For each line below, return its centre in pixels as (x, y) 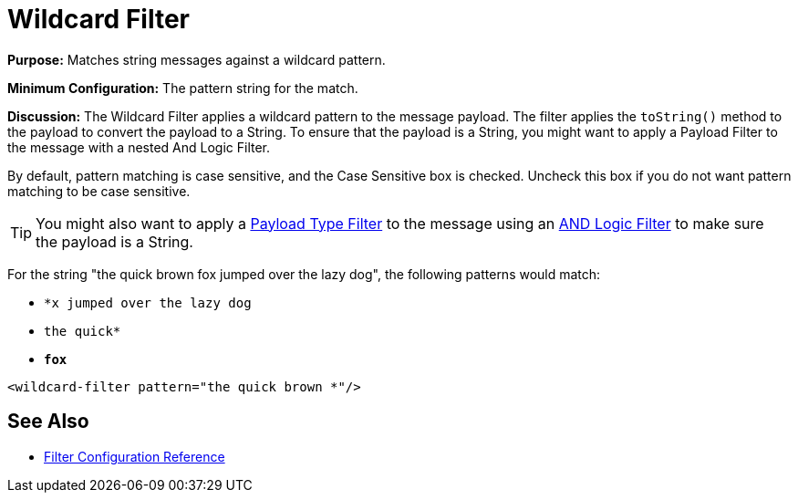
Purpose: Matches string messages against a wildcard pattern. (197, 59)
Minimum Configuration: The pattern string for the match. (183, 88)
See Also (48, 422)
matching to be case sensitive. (99, 191)
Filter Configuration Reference (135, 456)
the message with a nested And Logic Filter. (139, 147)
